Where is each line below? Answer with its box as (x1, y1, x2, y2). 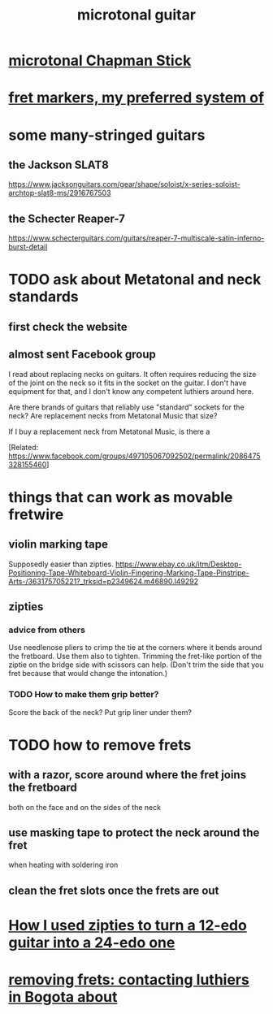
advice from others (8, 624, 85, 635)
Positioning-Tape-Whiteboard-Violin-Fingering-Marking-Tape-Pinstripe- (8, 567, 249, 578)
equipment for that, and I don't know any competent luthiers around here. (8, 386, 254, 396)
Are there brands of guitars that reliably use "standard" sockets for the (8, 402, 245, 412)
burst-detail (8, 242, 48, 252)
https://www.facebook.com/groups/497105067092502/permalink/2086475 (8, 451, 262, 461)
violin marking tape (8, 538, 108, 552)
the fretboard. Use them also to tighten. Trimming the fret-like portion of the (8, 652, 262, 661)
